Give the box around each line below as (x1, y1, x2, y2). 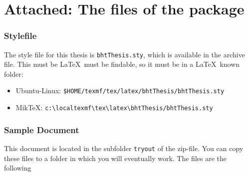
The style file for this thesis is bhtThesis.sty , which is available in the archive (4, 49, 245, 59)
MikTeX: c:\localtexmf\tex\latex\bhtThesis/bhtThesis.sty (15, 102, 213, 113)
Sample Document (4, 123, 79, 136)
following (4, 163, 31, 173)
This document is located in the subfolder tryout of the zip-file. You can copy (4, 143, 244, 153)
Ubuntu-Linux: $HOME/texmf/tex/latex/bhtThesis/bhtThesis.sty (15, 85, 225, 96)
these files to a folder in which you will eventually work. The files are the (4, 153, 227, 163)
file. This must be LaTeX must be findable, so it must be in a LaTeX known (4, 59, 240, 69)
